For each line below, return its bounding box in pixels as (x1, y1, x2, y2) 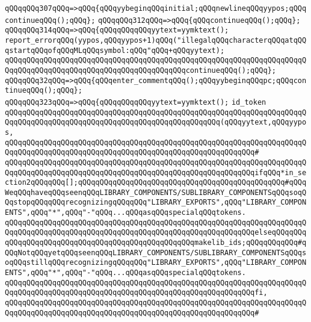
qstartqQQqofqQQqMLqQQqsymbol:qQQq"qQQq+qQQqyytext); (5, 46, 225, 55)
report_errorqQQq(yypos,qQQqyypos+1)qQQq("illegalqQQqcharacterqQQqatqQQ (5, 36, 307, 45)
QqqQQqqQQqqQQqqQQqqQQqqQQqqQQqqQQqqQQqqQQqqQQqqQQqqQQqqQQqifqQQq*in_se (5, 168, 307, 177)
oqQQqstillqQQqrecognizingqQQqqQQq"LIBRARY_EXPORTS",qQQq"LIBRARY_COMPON (5, 258, 307, 267)
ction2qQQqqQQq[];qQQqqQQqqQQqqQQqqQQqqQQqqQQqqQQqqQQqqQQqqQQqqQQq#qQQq (5, 178, 307, 187)
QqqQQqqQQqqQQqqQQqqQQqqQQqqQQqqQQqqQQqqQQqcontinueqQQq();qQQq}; (5, 66, 277, 75)
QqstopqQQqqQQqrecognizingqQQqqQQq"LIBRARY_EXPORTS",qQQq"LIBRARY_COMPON (5, 198, 307, 207)
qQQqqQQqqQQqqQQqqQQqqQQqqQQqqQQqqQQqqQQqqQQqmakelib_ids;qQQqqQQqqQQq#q (5, 238, 307, 247)
